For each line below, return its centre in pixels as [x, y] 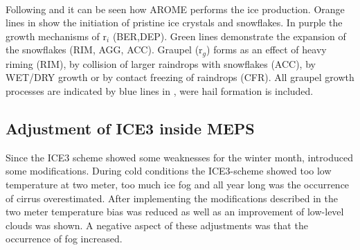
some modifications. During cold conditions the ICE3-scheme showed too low [169, 171]
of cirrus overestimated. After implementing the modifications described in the [172, 198]
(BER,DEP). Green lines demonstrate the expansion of [229, 36]
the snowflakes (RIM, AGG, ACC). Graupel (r [104, 50]
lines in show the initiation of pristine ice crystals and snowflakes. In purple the [174, 23]
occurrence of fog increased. [64, 239]
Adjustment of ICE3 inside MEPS [130, 128]
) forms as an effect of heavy [267, 50]
